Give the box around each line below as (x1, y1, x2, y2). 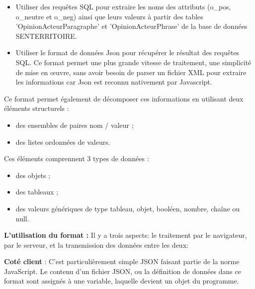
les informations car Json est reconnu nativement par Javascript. (15, 77, 212, 87)
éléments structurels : (4, 103, 69, 113)
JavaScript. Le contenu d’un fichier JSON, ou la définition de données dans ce (4, 266, 241, 276)
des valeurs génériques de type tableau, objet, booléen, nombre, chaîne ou (15, 203, 240, 213)
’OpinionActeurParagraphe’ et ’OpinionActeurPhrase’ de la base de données (15, 21, 248, 31)
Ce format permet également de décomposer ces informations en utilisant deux (4, 93, 244, 103)
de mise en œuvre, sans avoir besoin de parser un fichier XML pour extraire (15, 67, 247, 77)
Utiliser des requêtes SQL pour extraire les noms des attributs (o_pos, (15, 1, 231, 11)
